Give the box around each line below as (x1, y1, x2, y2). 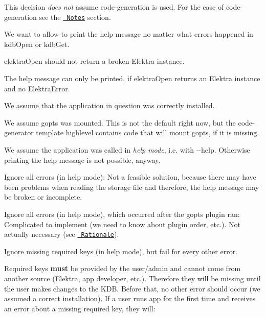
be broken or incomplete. (4, 191, 82, 202)
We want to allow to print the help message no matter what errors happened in (4, 29, 253, 39)
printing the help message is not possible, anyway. (4, 154, 161, 165)
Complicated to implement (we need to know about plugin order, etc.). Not (4, 218, 241, 229)
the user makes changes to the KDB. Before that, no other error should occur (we (4, 283, 260, 294)
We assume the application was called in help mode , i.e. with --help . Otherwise (4, 144, 250, 155)
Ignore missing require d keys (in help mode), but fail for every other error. (4, 246, 238, 256)
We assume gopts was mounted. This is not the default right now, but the (4, 117, 236, 128)
